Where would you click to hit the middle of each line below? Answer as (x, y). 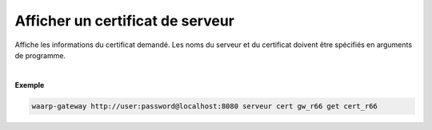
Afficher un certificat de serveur (125, 21)
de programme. (40, 55)
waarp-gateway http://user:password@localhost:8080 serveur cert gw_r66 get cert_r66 (204, 106)
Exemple (30, 85)
